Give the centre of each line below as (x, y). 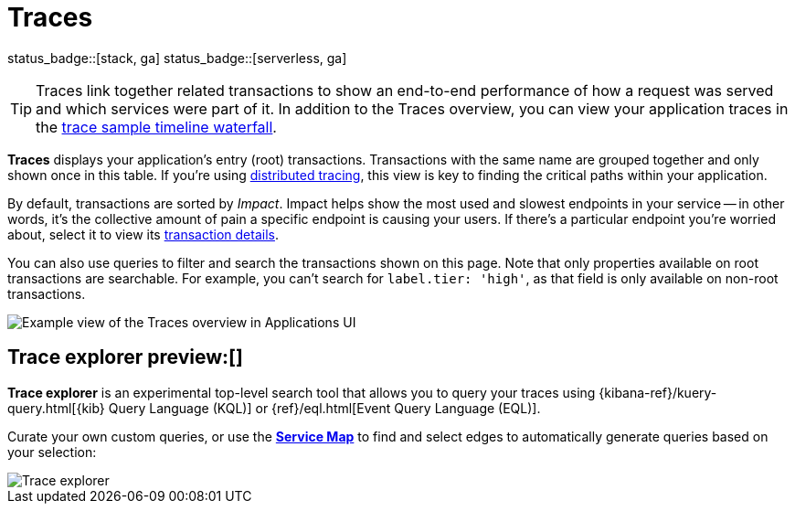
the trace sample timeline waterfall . (156, 127)
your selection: (52, 452)
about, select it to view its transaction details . (143, 234)
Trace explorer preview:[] (125, 357)
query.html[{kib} (56, 408)
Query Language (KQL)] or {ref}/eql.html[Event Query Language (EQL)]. (324, 408)
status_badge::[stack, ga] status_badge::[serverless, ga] (177, 58)
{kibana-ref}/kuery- (658, 392)
